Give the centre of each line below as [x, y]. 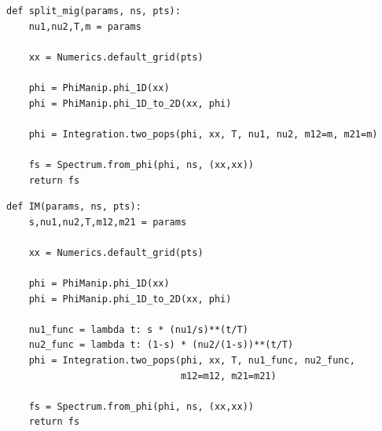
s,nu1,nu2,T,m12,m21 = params [108, 222]
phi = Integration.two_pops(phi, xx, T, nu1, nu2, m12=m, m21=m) [203, 134]
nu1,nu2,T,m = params [85, 26]
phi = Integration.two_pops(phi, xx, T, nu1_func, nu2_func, [192, 361]
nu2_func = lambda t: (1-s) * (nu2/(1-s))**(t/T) [161, 345]
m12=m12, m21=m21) [228, 376]
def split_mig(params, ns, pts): [94, 11]
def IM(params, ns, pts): [74, 207]
